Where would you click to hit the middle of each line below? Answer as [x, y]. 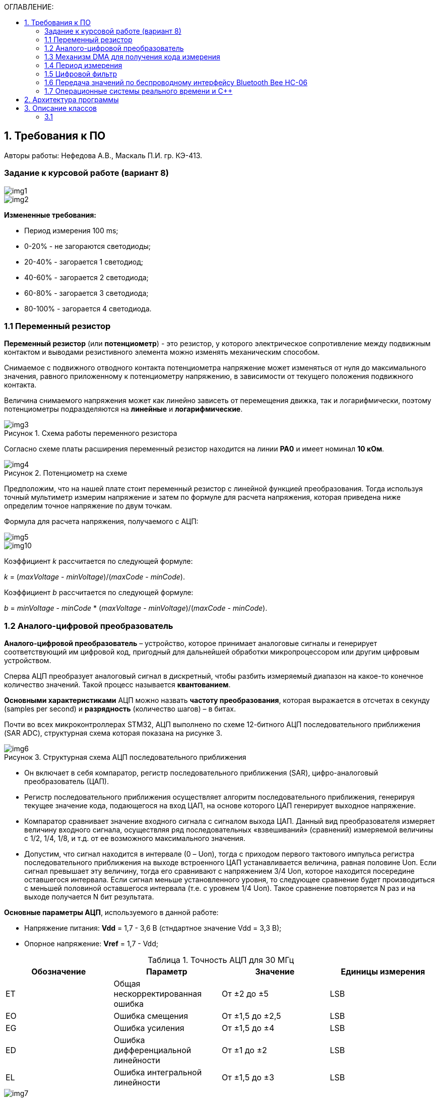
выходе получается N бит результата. [89, 897]
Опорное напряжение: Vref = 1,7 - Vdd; [91, 944]
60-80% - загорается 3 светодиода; [86, 293]
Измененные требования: [50, 215]
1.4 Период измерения [83, 65]
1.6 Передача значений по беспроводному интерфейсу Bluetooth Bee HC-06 [176, 82]
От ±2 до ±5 [245, 994]
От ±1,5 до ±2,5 [252, 1016]
